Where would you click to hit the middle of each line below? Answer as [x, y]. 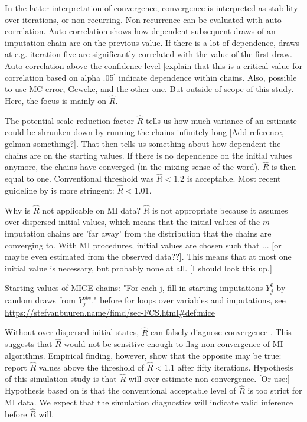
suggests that [29, 344]
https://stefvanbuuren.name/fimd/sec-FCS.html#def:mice [110, 312]
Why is [18, 210]
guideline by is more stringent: [60, 190]
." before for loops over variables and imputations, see [189, 300]
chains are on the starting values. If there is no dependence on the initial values [148, 155]
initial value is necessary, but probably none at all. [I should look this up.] [138, 268]
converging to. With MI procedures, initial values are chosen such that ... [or [143, 245]
